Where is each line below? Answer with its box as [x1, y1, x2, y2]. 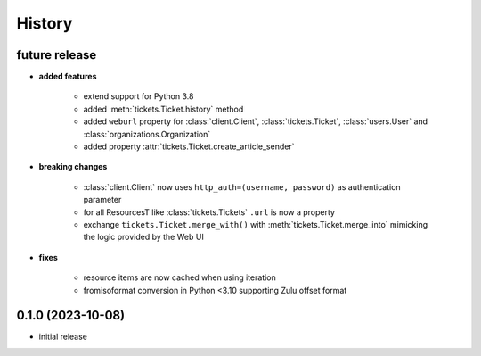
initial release [38, 331, 88, 343]
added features [38, 71, 97, 82]
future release [16, 47, 97, 62]
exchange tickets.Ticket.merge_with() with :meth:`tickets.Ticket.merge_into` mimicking [83, 219, 428, 229]
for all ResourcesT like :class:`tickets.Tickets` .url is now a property [83, 206, 336, 218]
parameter [83, 195, 122, 205]
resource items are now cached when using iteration [83, 272, 276, 283]
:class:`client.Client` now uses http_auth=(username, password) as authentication [83, 181, 401, 192]
